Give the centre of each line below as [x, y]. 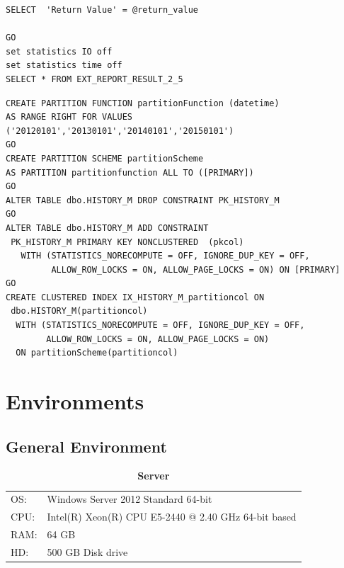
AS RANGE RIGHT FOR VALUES [69, 117]
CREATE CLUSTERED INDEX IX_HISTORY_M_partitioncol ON [135, 297]
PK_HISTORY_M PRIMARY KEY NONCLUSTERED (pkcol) [127, 242]
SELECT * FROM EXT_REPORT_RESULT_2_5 [94, 79]
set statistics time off [64, 66]
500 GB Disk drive [87, 551]
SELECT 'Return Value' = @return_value [102, 10]
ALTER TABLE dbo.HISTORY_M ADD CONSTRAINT [107, 228]
